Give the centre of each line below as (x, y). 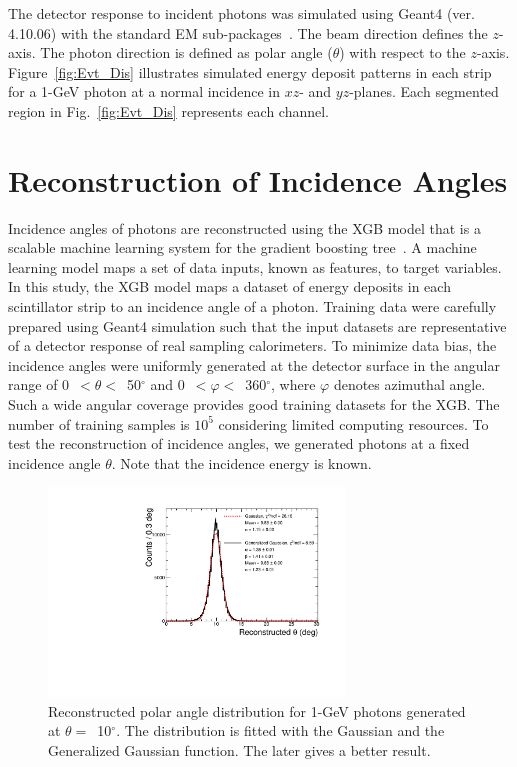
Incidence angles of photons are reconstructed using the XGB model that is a (244, 227)
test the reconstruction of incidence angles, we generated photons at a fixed (239, 443)
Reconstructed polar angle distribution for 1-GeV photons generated (257, 710)
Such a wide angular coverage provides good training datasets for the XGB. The (254, 404)
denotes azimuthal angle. (409, 384)
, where (293, 384)
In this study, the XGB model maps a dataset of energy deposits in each (229, 286)
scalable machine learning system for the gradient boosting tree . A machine (242, 247)
